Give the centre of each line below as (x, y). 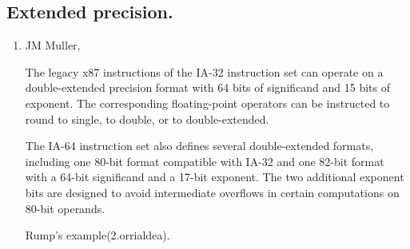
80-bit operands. (65, 208)
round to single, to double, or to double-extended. (147, 119)
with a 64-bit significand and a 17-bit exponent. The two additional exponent (215, 177)
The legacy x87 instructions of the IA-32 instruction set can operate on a (204, 71)
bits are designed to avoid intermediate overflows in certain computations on (212, 192)
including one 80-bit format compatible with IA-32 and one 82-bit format (205, 161)
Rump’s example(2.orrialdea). (98, 235)
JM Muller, (53, 45)
